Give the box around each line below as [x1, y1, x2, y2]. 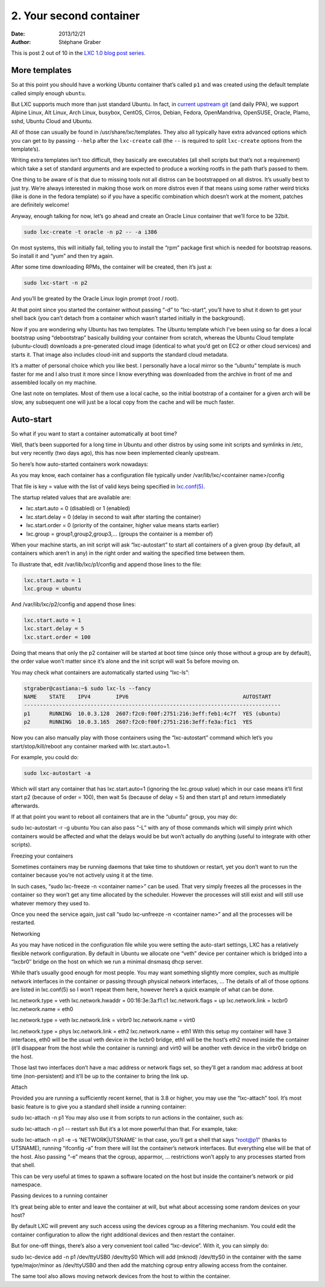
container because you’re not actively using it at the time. [11, 871, 153, 879]
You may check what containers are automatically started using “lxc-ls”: [11, 669, 190, 676]
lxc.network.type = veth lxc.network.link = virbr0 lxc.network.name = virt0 [11, 1016, 196, 1024]
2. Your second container [11, 9, 140, 22]
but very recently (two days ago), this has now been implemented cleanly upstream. [11, 449, 220, 457]
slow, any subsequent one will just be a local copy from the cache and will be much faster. [11, 398, 235, 406]
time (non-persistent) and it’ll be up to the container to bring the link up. [11, 1072, 189, 1080]
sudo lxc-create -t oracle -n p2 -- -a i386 [23, 228, 158, 235]
